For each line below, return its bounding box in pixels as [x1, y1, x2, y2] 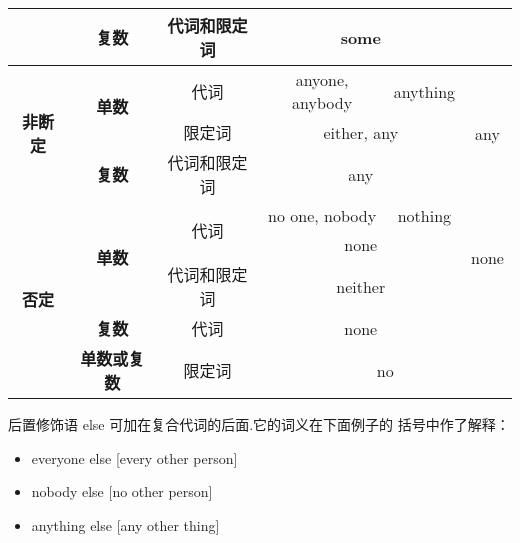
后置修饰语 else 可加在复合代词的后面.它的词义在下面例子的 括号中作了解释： [8, 414, 510, 434]
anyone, [295, 68, 349, 91]
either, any [323, 120, 399, 144]
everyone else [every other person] [31, 447, 238, 468]
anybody [292, 91, 353, 114]
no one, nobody [268, 204, 377, 227]
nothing [397, 204, 452, 227]
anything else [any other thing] [31, 514, 220, 535]
